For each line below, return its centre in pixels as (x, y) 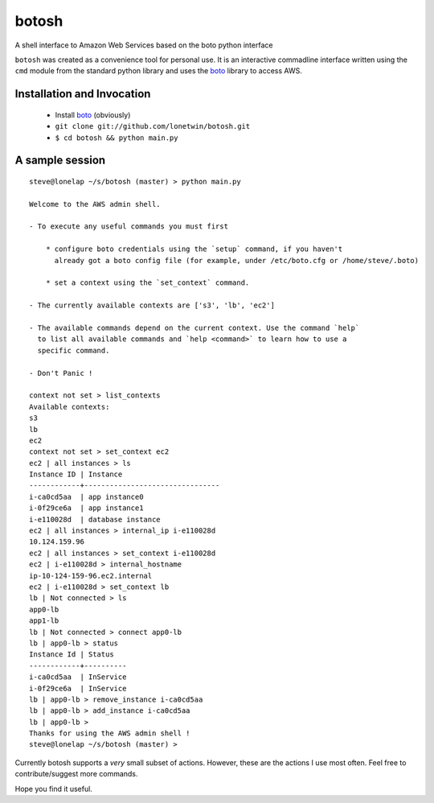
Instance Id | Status (72, 655)
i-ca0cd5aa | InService (78, 677)
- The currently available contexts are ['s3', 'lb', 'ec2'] (152, 305)
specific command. (74, 350)
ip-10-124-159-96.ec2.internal (91, 576)
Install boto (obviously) (93, 115)
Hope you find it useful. (53, 789)
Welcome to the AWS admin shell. (95, 204)
